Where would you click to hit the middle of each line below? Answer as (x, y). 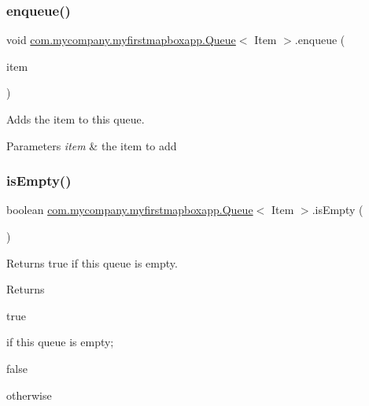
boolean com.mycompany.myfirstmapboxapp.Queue (130, 210)
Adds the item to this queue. (76, 119)
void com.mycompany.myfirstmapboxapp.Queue (121, 40)
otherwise (29, 395)
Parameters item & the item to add (92, 145)
